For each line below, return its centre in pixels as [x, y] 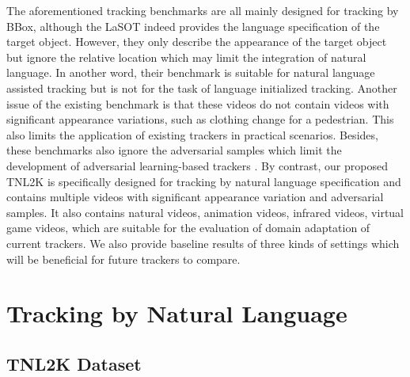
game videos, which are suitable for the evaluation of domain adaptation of [188, 228]
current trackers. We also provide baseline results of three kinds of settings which [203, 243]
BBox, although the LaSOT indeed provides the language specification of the [193, 26]
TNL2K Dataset [74, 363]
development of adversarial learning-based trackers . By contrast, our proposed [197, 165]
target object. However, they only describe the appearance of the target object [197, 42]
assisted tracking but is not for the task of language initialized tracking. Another [202, 88]
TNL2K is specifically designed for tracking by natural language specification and [204, 181]
